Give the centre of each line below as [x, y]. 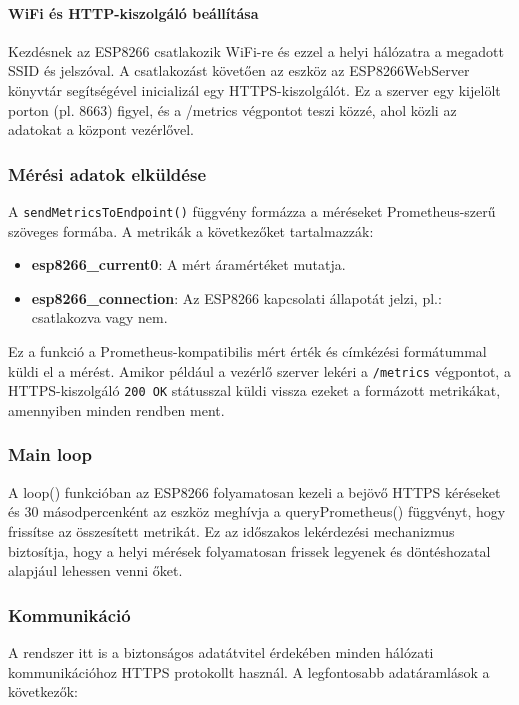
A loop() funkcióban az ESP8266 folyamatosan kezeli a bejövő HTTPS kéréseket [254, 491]
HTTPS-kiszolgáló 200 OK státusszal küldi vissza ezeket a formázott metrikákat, [254, 390]
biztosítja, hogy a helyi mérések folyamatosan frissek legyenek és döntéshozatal [249, 550]
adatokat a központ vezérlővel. [101, 129]
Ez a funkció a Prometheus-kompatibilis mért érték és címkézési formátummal [247, 351]
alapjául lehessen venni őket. [95, 570]
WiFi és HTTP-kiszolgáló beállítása [133, 12]
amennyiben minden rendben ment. [116, 409]
